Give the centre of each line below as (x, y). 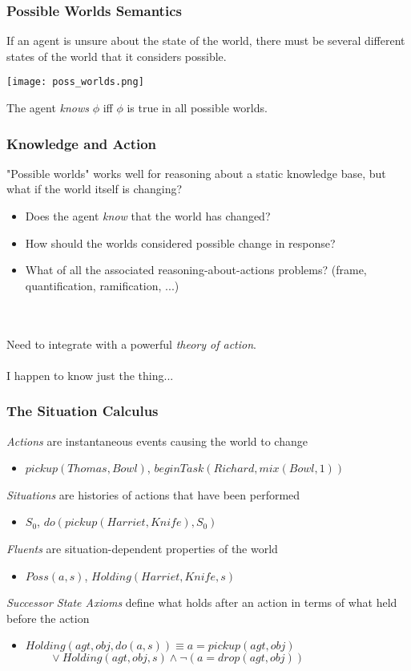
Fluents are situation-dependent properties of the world (142, 548)
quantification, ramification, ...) (102, 285)
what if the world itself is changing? (95, 189)
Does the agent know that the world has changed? (148, 216)
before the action (48, 618)
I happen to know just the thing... (90, 375)
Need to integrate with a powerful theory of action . (131, 344)
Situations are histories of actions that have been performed (153, 494)
